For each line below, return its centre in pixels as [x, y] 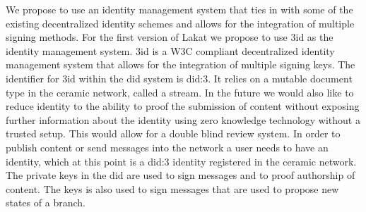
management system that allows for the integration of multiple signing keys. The [181, 64]
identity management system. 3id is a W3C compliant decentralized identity [170, 50]
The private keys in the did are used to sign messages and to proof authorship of [181, 175]
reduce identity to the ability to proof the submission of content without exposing [183, 106]
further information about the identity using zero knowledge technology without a [183, 119]
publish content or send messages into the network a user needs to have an [167, 147]
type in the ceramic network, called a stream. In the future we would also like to [180, 92]
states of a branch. [46, 202]
